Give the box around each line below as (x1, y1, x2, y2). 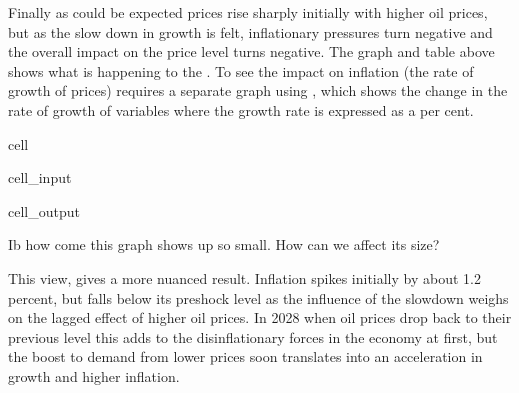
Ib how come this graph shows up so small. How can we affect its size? (8, 234, 440, 255)
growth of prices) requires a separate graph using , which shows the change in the (8, 80, 508, 101)
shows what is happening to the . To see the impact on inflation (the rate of (8, 60, 474, 81)
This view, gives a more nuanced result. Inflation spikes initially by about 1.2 (8, 267, 481, 288)
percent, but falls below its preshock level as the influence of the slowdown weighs (8, 287, 509, 308)
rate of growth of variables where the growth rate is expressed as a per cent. (8, 99, 474, 120)
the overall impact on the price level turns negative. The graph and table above (8, 41, 495, 62)
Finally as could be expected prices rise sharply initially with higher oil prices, (8, 2, 488, 22)
